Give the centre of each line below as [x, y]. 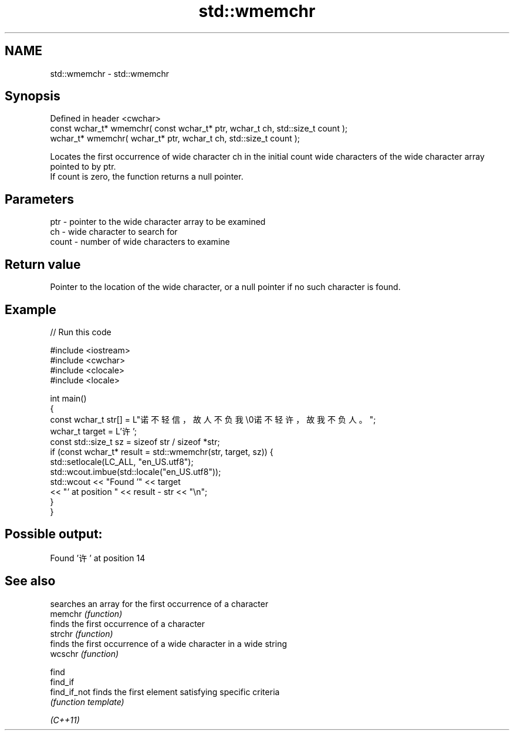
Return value [43, 264]
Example [31, 309]
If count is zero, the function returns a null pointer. [147, 177]
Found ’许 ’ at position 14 [98, 558]
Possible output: [54, 534]
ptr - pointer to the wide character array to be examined [158, 222]
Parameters [39, 199]
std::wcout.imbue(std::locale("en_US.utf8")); [136, 471]
